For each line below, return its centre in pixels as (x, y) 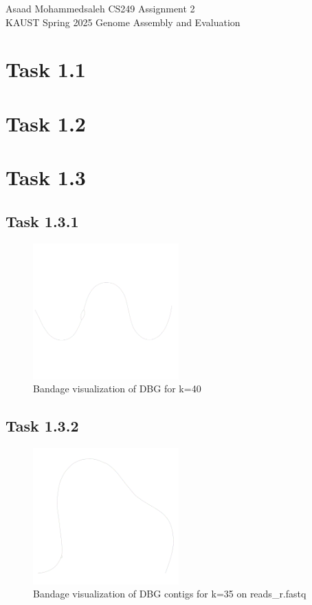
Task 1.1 (46, 69)
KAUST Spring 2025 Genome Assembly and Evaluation (123, 22)
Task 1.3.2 (42, 426)
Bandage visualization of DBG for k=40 (117, 389)
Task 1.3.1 (42, 221)
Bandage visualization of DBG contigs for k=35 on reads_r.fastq (170, 594)
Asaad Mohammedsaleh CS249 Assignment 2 (100, 8)
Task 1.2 (46, 123)
